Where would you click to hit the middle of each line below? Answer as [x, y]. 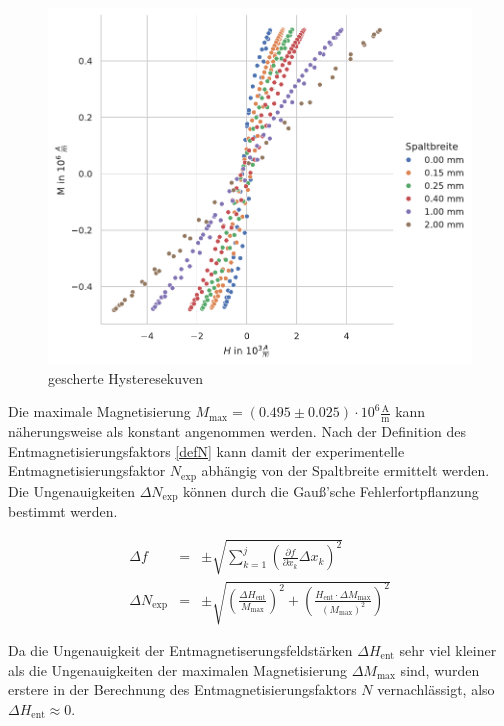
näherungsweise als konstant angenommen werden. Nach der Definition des [237, 431]
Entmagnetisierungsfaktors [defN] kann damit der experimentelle [206, 450]
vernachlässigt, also [436, 689]
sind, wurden [440, 669]
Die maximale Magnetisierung [99, 411]
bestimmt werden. [63, 511]
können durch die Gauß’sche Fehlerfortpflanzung [331, 490]
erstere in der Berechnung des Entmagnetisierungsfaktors [182, 689]
